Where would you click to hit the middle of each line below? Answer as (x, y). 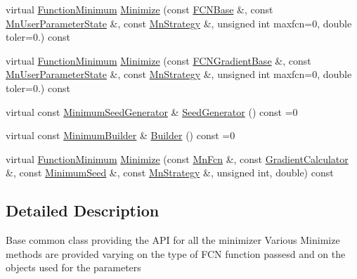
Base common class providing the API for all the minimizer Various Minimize (173, 240)
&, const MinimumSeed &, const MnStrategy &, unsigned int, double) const (170, 173)
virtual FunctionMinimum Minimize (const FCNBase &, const (139, 9)
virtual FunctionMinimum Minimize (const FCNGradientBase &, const (158, 60)
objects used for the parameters (73, 267)
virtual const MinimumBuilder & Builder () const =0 (121, 135)
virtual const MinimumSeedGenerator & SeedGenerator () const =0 (152, 111)
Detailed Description (83, 210)
